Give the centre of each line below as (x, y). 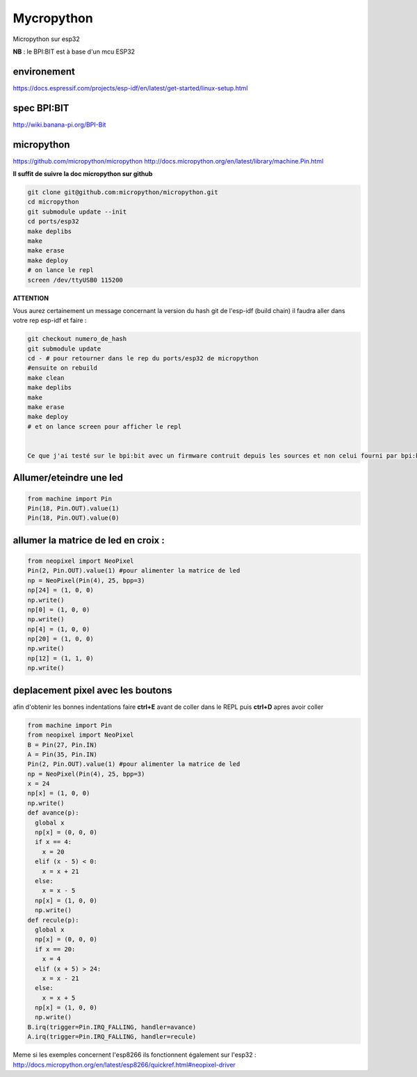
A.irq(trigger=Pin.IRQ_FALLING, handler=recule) (112, 1037)
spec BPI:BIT (41, 108)
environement (44, 71)
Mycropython (53, 18)
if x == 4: (54, 842)
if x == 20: (55, 949)
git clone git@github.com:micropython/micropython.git (123, 192)
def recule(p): (53, 920)
